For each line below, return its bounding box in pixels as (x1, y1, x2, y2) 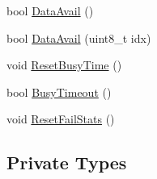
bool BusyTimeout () (6, 83, 112, 100)
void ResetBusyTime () (6, 56, 122, 73)
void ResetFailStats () (6, 110, 115, 127)
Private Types (6, 150, 127, 175)
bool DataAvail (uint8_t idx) (6, 29, 151, 46)
